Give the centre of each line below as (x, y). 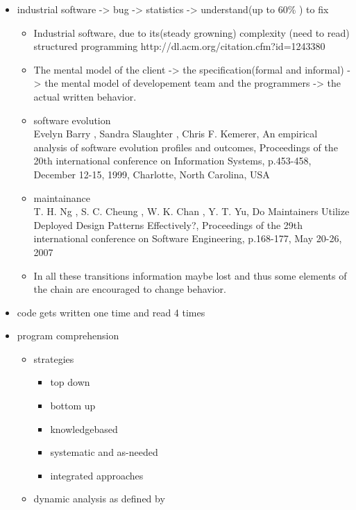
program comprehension (68, 335)
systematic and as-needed (104, 452)
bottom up (73, 406)
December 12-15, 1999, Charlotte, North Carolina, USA (152, 174)
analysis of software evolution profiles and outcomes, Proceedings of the (186, 147)
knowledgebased (84, 428)
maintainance (62, 197)
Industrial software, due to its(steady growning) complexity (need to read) (192, 32)
